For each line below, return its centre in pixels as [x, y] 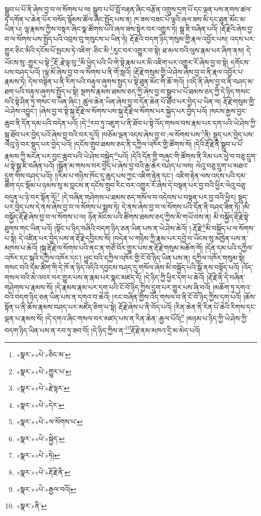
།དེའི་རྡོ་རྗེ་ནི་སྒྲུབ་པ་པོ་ [219, 144]
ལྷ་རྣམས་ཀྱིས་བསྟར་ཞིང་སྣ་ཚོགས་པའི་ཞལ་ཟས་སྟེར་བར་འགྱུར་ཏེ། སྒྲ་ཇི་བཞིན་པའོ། [121, 29]
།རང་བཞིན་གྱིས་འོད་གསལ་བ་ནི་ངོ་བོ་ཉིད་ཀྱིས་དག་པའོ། [177, 297]
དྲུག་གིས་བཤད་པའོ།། [29, 175]
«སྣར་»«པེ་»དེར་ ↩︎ [40, 405]
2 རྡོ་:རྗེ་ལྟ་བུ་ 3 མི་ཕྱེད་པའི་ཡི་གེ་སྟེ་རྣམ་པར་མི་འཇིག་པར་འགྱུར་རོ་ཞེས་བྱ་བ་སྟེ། [140, 61]
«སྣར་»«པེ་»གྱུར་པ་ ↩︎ [44, 371]
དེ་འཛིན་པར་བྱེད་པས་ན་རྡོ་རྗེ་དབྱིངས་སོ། [65, 238]
